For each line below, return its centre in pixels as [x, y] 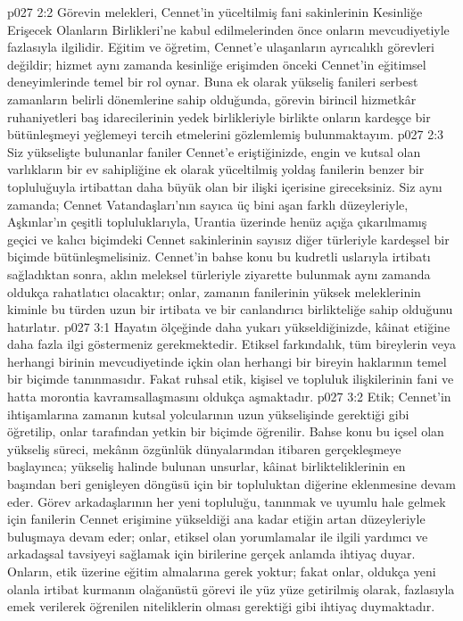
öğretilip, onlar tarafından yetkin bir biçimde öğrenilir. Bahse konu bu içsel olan [226, 431]
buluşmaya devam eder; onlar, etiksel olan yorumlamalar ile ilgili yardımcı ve [218, 536]
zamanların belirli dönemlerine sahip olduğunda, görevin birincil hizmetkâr [212, 99]
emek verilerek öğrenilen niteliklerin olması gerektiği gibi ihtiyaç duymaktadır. [221, 606]
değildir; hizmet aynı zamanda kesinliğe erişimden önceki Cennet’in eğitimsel [217, 64]
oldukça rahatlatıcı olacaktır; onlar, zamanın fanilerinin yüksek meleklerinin [214, 291]
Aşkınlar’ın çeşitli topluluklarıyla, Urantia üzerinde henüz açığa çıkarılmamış [217, 222]
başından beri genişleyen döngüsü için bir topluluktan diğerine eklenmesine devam [231, 484]
